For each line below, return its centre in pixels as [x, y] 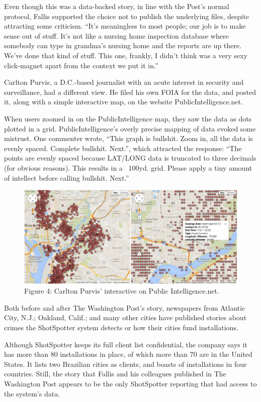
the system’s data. [32, 393]
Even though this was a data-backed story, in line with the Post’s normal [117, 6]
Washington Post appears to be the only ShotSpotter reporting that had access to [130, 383]
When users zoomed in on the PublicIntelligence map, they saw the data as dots [128, 118]
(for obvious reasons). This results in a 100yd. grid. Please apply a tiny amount [128, 167]
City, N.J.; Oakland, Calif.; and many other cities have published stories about [125, 317]
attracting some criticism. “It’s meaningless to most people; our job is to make [125, 26]
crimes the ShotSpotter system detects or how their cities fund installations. [121, 327]
